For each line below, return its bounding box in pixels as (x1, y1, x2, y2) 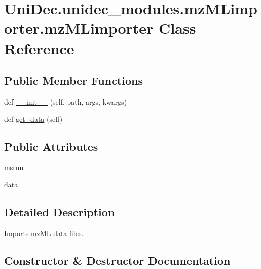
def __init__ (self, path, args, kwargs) (4, 96, 127, 107)
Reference (4, 38, 74, 58)
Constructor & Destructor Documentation (4, 252, 231, 268)
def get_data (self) (4, 113, 63, 124)
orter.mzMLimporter (4, 18, 154, 39)
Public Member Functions (4, 73, 143, 88)
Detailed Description (4, 204, 115, 219)
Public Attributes (4, 138, 98, 154)
